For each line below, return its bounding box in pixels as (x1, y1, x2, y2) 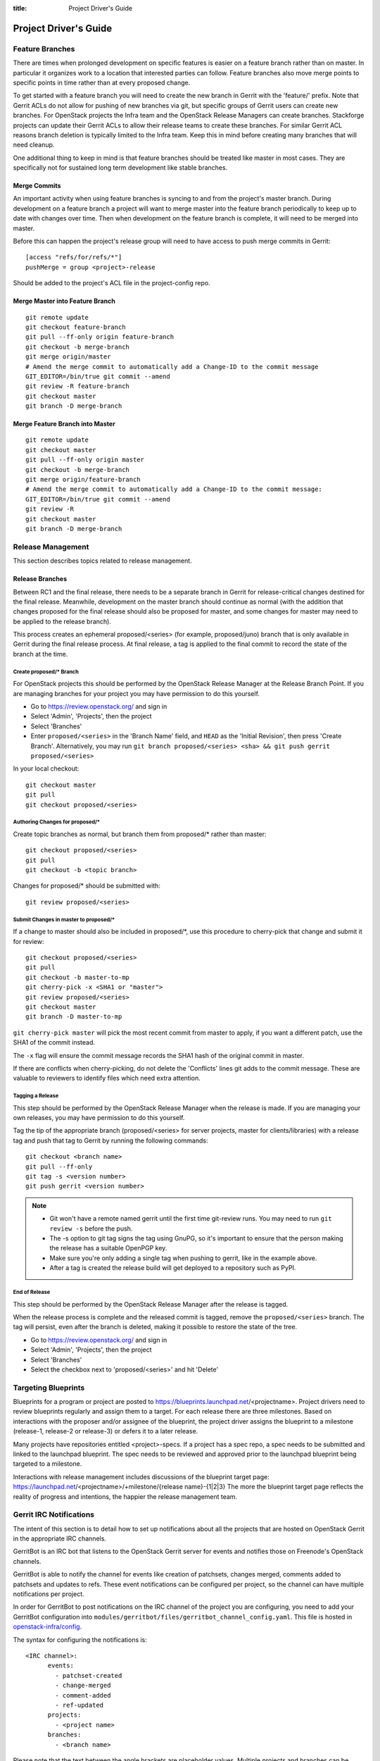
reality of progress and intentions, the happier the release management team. (13, 1492, 238, 1500)
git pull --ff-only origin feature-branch (25, 333, 175, 341)
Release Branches (13, 575, 68, 583)
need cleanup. (13, 141, 55, 149)
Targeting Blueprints (13, 1383, 85, 1393)
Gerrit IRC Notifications (13, 1510, 95, 1519)
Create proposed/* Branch (13, 668, 79, 676)
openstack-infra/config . (13, 1622, 82, 1631)
